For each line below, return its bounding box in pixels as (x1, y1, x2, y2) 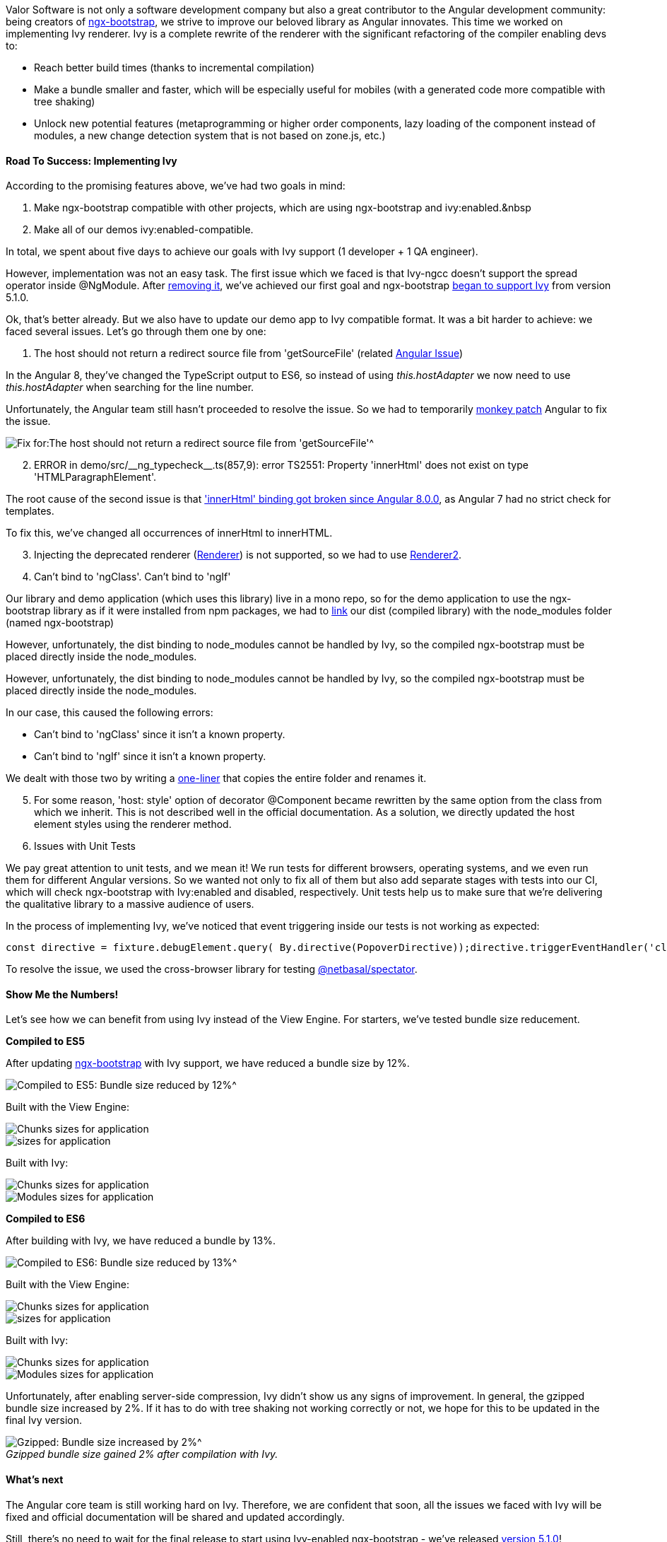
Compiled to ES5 (6, 1035, 85, 1048)
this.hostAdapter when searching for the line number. (6, 381, 254, 394)
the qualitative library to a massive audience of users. (6, 898, 254, 911)
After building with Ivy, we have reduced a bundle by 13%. (6, 1234, 276, 1247)
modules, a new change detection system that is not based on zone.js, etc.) (34, 129, 386, 141)
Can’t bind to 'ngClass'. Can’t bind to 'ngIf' (34, 571, 231, 583)
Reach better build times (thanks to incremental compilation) (34, 62, 315, 74)
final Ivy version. (6, 1414, 83, 1427)
